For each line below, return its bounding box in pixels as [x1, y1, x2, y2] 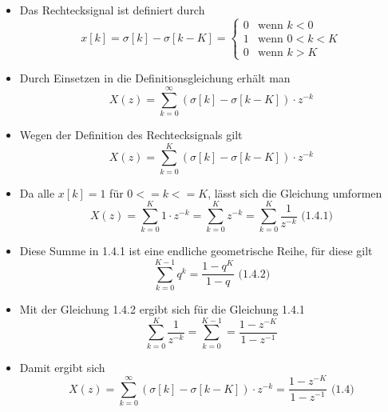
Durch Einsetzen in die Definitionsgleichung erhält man [19, 70, 291, 86]
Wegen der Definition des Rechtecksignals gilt [19, 126, 243, 142]
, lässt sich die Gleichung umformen [208, 184, 382, 201]
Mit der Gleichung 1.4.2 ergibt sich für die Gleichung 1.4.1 [19, 301, 305, 318]
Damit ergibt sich [19, 358, 105, 375]
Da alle [19, 184, 55, 201]
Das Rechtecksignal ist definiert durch [19, 2, 205, 18]
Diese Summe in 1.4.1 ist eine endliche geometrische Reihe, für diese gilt [19, 242, 373, 259]
